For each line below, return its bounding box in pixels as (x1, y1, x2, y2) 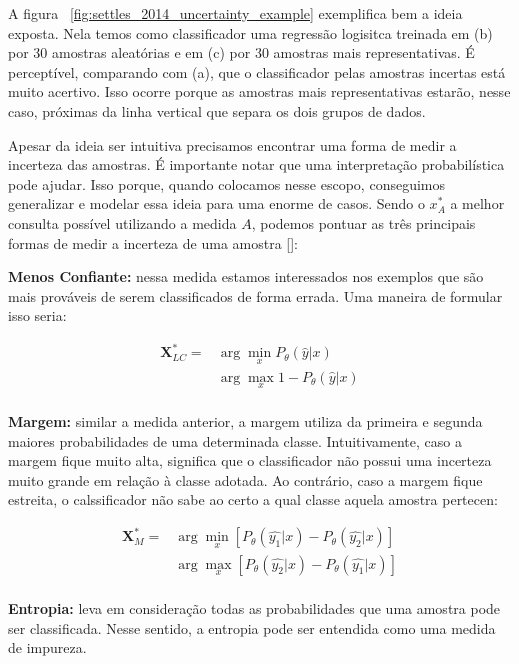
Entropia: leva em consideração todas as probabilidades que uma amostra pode (8, 597, 501, 618)
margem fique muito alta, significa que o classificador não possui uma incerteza (8, 450, 492, 471)
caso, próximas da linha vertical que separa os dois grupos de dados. (8, 100, 426, 121)
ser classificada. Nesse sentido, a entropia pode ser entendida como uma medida (8, 617, 496, 638)
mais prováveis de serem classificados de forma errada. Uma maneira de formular (8, 285, 503, 306)
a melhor (450, 193, 505, 214)
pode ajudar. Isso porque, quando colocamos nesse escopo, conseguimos (8, 173, 446, 194)
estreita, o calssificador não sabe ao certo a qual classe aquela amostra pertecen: (8, 489, 498, 510)
